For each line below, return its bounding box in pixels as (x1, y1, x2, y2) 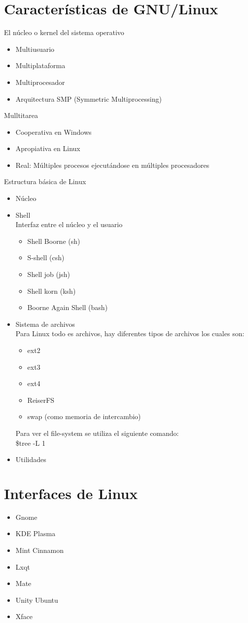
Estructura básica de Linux (4, 176, 86, 187)
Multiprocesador (15, 77, 65, 87)
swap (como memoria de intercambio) (27, 411, 141, 422)
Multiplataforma (15, 60, 66, 71)
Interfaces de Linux (4, 483, 138, 503)
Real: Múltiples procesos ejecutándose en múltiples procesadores (15, 159, 210, 170)
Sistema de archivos (15, 318, 75, 329)
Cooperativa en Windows (15, 126, 92, 137)
